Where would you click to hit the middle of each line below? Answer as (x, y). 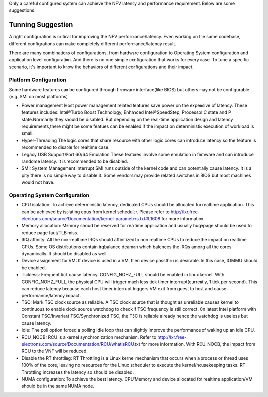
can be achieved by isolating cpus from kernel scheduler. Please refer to (96, 212)
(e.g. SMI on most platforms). (39, 97)
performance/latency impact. (51, 296)
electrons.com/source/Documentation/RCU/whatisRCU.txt (81, 344)
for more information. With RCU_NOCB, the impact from (199, 344)
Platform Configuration (38, 80)
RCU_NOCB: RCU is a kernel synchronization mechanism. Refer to (89, 337)
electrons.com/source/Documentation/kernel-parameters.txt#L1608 (91, 219)
